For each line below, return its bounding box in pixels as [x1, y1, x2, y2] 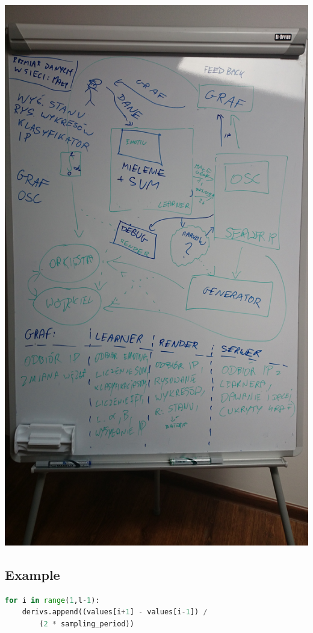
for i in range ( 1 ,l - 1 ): [5, 596, 100, 605]
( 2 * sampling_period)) [39, 619, 134, 628]
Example [5, 565, 60, 584]
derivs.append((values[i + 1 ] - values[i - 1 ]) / [22, 608, 208, 617]
